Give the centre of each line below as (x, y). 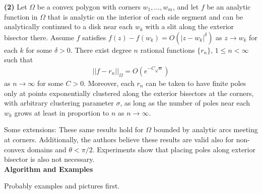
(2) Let (16, 7)
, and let (186, 7)
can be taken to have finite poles (196, 83)
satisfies (94, 37)
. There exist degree (101, 50)
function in (21, 16)
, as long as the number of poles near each (185, 103)
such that (19, 60)
